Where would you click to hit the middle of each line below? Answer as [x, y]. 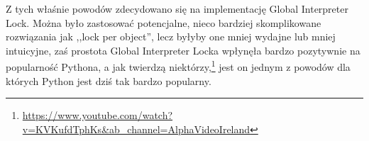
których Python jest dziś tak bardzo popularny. [109, 80]
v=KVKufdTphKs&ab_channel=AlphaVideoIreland [136, 129]
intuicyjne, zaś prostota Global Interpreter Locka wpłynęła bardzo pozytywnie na [183, 50]
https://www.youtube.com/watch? [98, 115]
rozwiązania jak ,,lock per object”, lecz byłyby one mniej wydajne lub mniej [171, 36]
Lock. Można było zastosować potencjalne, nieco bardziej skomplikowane [164, 22]
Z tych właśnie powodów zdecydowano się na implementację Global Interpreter [177, 9]
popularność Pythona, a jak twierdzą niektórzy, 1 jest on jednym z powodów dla [178, 66]
